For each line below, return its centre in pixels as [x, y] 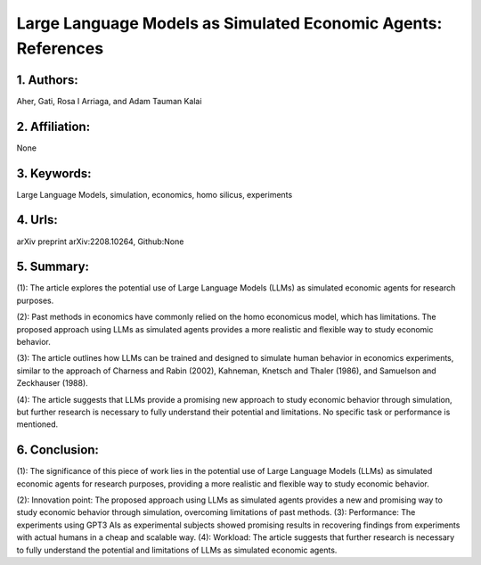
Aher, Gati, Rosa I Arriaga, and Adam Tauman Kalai [109, 101]
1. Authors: [48, 80]
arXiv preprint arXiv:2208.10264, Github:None [100, 242]
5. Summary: [53, 267]
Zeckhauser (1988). [52, 383]
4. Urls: [37, 220]
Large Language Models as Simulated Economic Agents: [229, 23]
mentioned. [37, 424]
